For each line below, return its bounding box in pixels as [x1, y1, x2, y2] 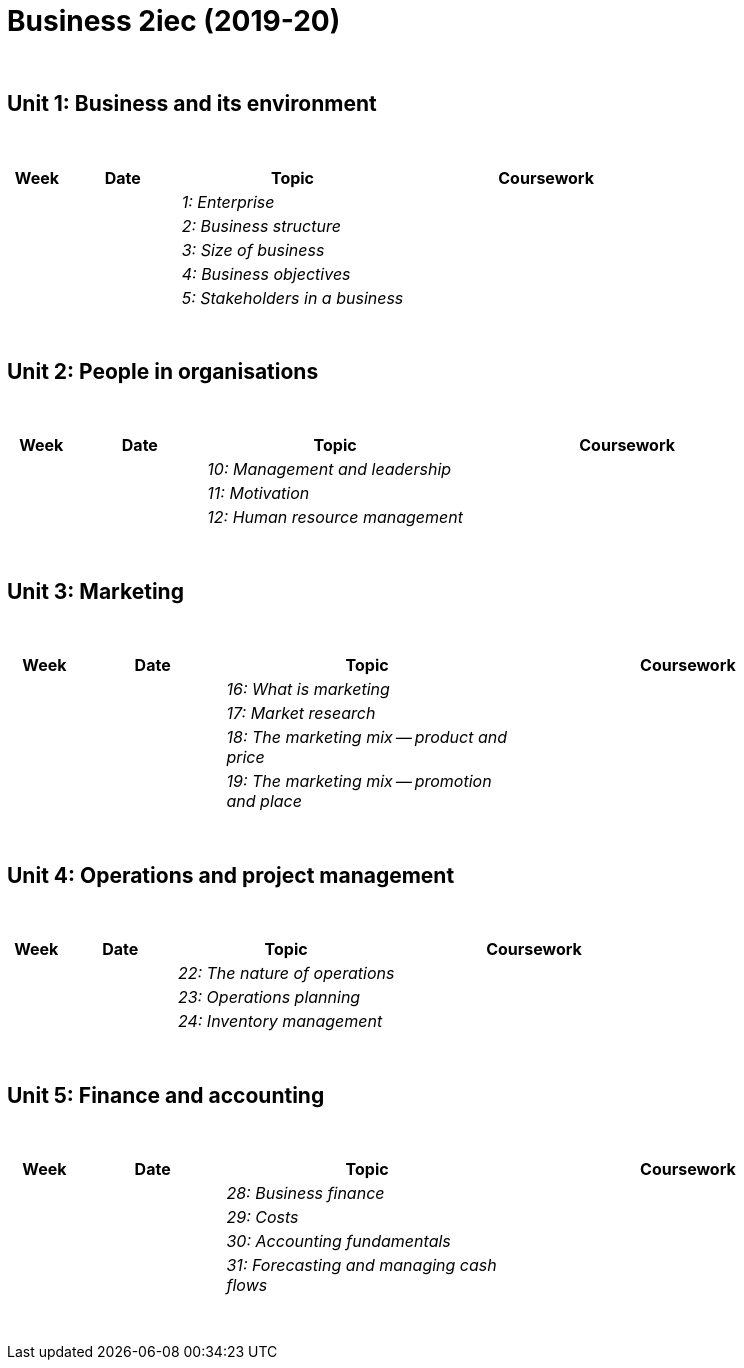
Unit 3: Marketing [7, 578, 184, 604]
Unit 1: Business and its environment [7, 91, 377, 117]
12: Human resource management [207, 507, 464, 528]
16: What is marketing [226, 679, 390, 700]
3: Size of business [181, 239, 325, 260]
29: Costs [226, 1206, 299, 1227]
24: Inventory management [177, 1011, 383, 1032]
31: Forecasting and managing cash [226, 1254, 497, 1275]
